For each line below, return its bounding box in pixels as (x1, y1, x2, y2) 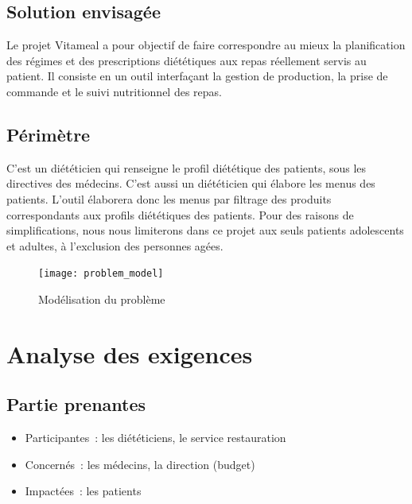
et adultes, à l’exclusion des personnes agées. (6, 237, 223, 254)
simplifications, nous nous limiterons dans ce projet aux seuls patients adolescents (6, 222, 404, 238)
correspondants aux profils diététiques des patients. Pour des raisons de (6, 206, 354, 223)
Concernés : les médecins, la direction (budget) (25, 456, 255, 472)
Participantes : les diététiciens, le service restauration (25, 429, 286, 446)
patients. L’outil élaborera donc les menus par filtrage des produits (6, 190, 332, 207)
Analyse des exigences (6, 337, 253, 370)
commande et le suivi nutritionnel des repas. (6, 83, 222, 99)
